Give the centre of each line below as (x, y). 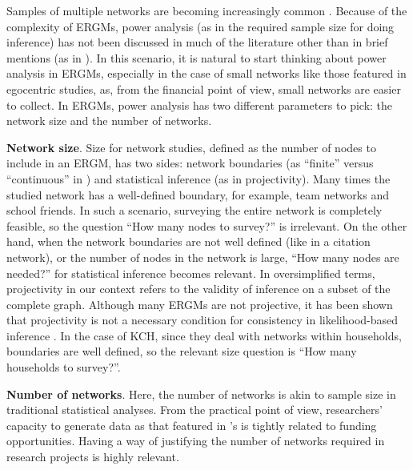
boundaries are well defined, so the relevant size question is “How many (182, 351)
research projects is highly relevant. (93, 457)
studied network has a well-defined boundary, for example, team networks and (198, 194)
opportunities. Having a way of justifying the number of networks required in (196, 441)
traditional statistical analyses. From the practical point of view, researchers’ (194, 410)
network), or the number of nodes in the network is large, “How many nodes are (203, 257)
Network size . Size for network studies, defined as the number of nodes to (191, 147)
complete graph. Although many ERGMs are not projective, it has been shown (200, 304)
